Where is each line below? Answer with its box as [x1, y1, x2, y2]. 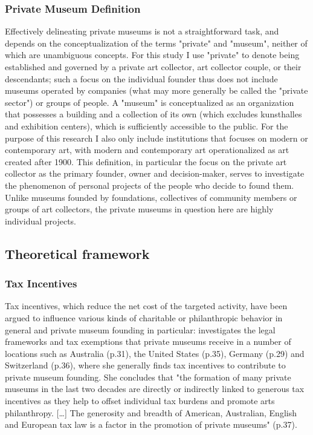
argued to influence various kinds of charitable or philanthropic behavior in [5, 311, 283, 324]
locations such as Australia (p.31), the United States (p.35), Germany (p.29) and [5, 347, 305, 359]
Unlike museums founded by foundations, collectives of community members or [5, 191, 297, 203]
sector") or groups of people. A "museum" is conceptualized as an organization [5, 96, 294, 108]
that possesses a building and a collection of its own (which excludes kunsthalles [5, 108, 302, 120]
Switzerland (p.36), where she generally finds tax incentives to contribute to [5, 359, 286, 371]
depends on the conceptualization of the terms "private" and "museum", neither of [5, 36, 308, 49]
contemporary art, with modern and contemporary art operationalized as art [5, 143, 289, 156]
